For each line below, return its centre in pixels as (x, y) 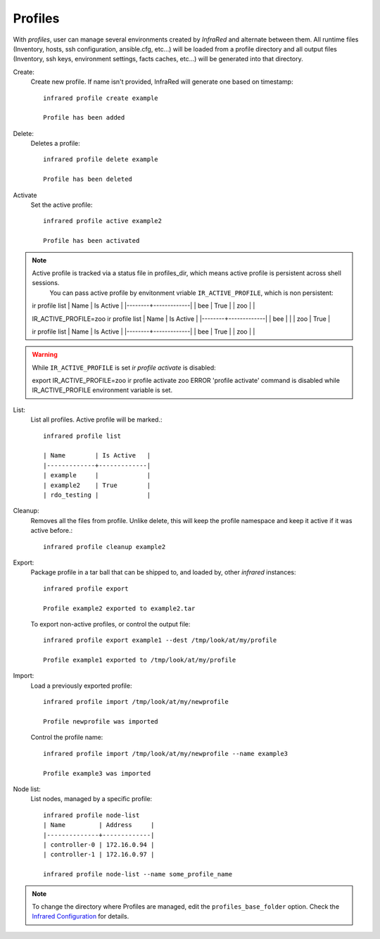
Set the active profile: (62, 205)
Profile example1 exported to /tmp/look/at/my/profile (140, 660)
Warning (45, 355)
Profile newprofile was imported (101, 722)
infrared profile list (82, 436)
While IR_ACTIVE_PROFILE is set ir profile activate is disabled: (124, 367)
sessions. (46, 283)
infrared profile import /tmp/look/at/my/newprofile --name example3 (166, 754)
